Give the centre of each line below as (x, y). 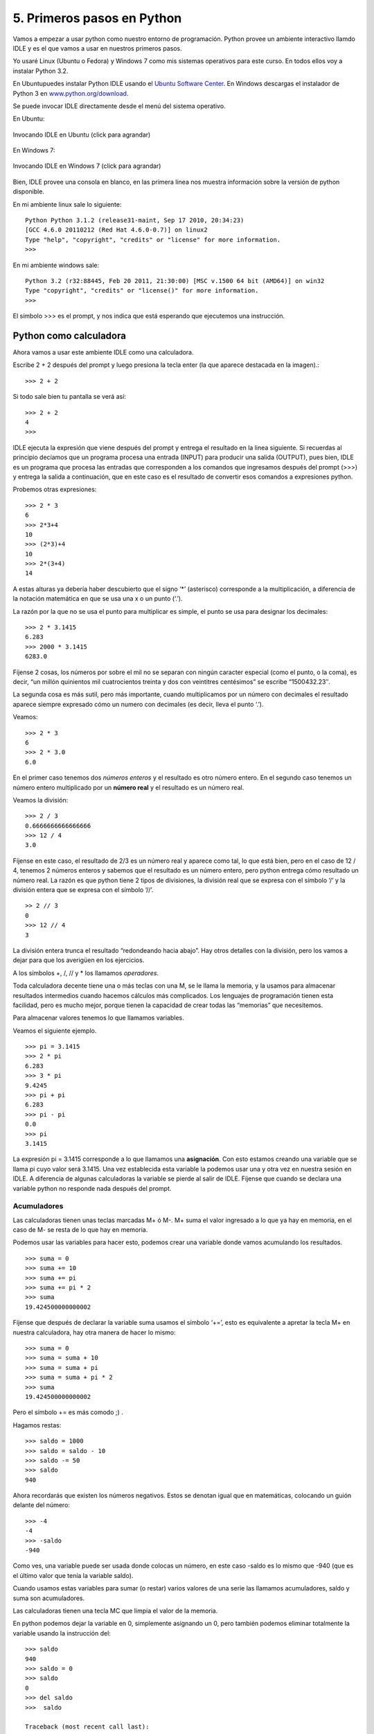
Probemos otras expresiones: (55, 490)
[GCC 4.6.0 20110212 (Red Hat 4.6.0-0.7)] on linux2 (116, 230)
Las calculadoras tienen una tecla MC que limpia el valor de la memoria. (115, 1611)
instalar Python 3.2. (41, 71)
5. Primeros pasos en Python (97, 18)
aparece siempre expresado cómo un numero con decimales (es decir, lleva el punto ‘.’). (138, 704)
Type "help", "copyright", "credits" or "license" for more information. (153, 240)
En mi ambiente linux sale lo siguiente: (67, 204)
